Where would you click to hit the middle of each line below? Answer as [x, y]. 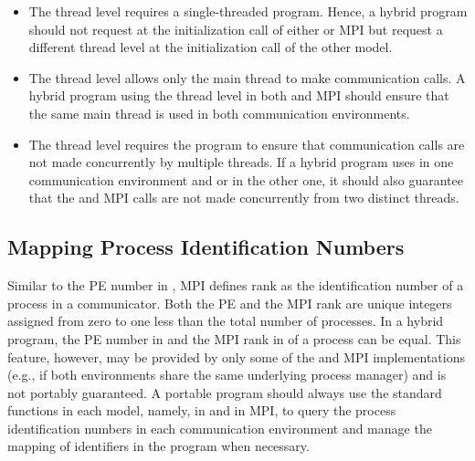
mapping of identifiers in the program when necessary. [158, 446]
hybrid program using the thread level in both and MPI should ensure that [239, 95]
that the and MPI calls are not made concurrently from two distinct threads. [244, 198]
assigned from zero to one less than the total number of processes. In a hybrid [226, 321]
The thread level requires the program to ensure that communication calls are [247, 144]
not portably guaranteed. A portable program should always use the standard [225, 392]
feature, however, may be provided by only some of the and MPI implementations [236, 356]
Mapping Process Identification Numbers [206, 247]
